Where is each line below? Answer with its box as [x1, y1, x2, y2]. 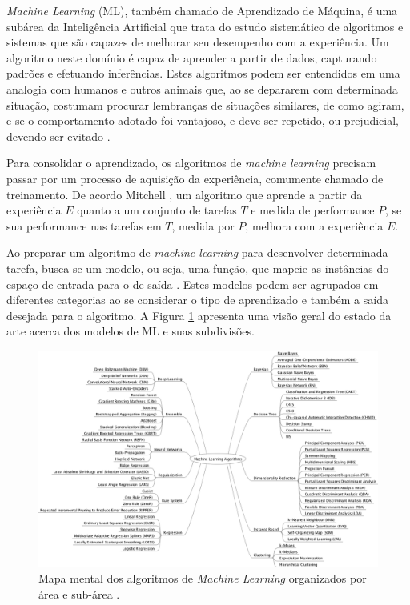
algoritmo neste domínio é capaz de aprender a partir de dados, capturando [6, 49, 377, 66]
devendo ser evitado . [6, 127, 111, 144]
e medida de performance [251, 202, 375, 218]
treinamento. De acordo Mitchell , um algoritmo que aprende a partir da [6, 186, 363, 202]
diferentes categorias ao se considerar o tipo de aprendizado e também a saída [6, 291, 388, 308]
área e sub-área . [38, 585, 120, 602]
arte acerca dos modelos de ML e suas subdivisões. [6, 323, 255, 339]
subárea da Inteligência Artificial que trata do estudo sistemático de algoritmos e [6, 18, 404, 34]
